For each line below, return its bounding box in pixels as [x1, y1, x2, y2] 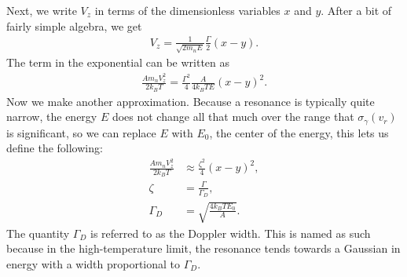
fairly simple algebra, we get [6, 17, 142, 34]
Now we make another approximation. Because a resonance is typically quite [6, 93, 375, 109]
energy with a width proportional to [6, 255, 181, 272]
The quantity [6, 224, 70, 241]
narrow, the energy [6, 108, 97, 125]
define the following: [6, 140, 103, 156]
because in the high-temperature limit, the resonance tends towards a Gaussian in [6, 240, 401, 257]
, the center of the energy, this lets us [209, 124, 389, 140]
